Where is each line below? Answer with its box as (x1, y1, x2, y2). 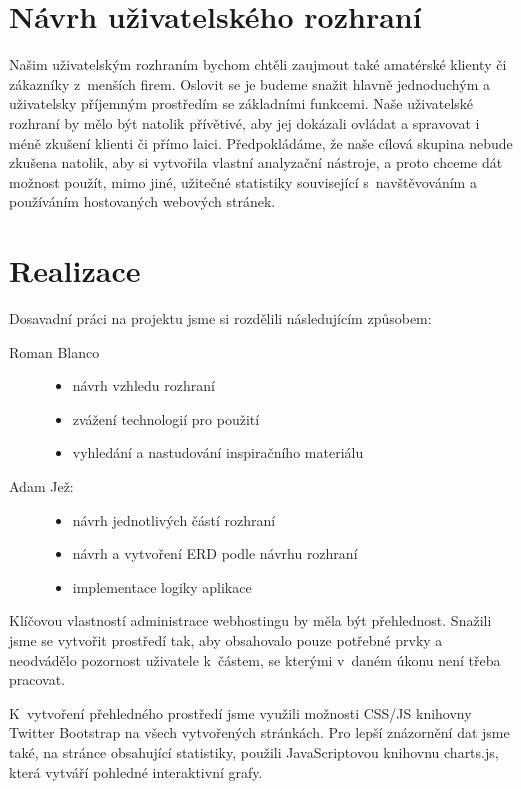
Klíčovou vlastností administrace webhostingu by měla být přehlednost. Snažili (9, 610, 492, 631)
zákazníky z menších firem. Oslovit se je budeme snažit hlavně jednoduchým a (9, 73, 490, 94)
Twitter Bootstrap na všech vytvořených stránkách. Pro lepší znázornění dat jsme (9, 722, 510, 743)
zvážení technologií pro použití (72, 408, 260, 429)
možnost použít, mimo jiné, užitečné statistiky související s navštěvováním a (9, 171, 477, 192)
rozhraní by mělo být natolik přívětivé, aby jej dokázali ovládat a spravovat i (9, 112, 480, 133)
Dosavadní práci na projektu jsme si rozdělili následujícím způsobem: (9, 308, 432, 328)
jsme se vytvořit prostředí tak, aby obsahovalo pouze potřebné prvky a (9, 629, 443, 650)
